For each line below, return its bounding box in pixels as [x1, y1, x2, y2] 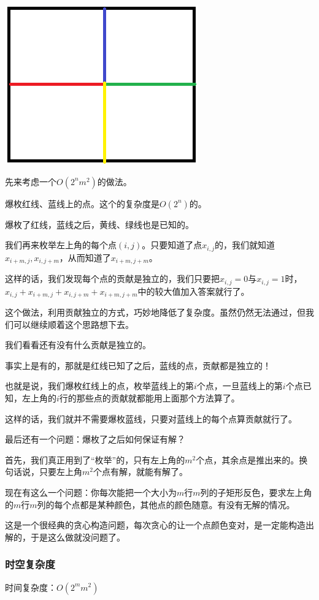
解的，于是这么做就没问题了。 [5, 530, 125, 543]
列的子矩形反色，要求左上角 [200, 485, 312, 498]
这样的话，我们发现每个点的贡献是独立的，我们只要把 [5, 272, 220, 285]
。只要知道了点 [142, 238, 202, 251]
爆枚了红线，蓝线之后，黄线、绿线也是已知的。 [5, 218, 194, 230]
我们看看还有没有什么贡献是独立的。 [5, 338, 151, 351]
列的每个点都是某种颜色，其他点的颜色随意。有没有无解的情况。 [37, 498, 295, 511]
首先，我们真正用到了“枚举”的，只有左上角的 [5, 453, 185, 466]
